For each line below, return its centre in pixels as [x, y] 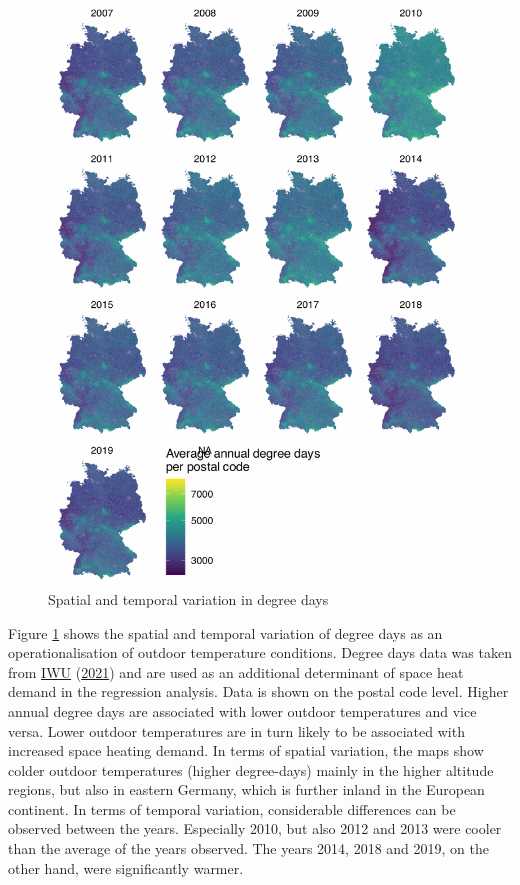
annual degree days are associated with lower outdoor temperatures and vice [242, 710]
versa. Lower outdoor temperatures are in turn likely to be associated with [236, 730]
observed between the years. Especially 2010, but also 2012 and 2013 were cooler [255, 828]
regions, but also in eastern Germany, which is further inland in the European [246, 789]
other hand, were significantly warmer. [126, 867]
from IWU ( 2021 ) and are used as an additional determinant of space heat [236, 671]
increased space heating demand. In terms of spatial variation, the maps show [246, 750]
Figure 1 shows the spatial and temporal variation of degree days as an [225, 632]
